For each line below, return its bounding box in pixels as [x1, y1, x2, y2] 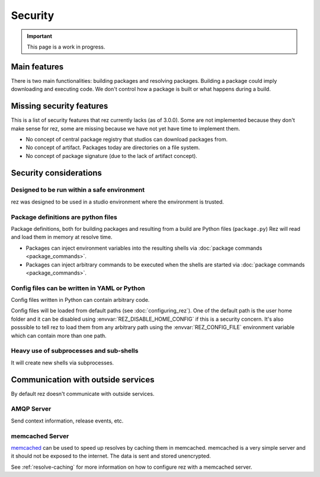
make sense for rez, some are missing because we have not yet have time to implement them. [11, 125, 240, 132]
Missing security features [11, 101, 108, 111]
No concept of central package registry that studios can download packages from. [25, 136, 228, 143]
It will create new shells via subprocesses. [11, 359, 114, 366]
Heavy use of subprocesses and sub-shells [11, 347, 139, 355]
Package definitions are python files [11, 213, 118, 221]
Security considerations [11, 167, 102, 178]
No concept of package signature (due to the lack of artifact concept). [25, 152, 198, 159]
